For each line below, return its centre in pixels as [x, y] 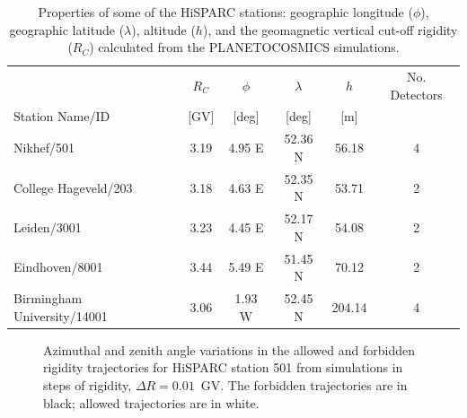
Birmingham [48, 298]
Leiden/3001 [48, 226]
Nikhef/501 [44, 148]
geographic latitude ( [67, 29]
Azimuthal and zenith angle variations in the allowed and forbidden [229, 349]
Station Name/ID [62, 116]
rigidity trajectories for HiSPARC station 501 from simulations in [223, 367]
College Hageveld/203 [73, 187]
